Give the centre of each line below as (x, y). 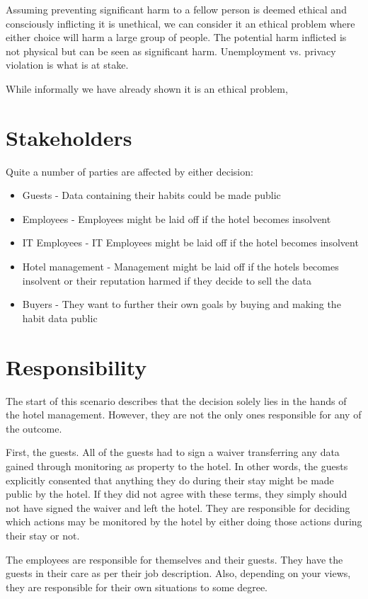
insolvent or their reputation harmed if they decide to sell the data (167, 280)
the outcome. (34, 428)
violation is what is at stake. (67, 65)
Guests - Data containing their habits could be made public (151, 195)
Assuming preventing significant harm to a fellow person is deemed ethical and (176, 9)
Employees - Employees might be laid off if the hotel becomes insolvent (177, 218)
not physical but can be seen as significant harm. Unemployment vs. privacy (171, 51)
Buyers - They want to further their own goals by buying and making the (182, 304)
